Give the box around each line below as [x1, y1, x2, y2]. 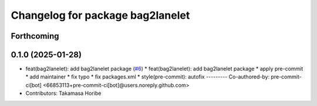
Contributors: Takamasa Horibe [25, 90, 102, 97]
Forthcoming [11, 31, 59, 41]
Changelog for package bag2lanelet [11, 9, 190, 22]
